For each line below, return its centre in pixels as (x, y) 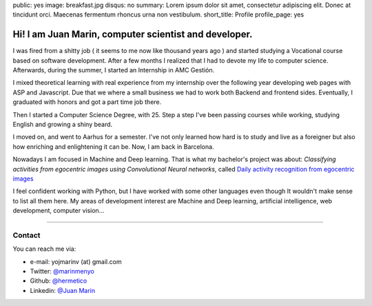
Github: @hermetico (59, 281)
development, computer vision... (59, 211)
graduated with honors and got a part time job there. (87, 102)
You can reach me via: (44, 249)
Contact (27, 235)
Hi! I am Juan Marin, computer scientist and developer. (133, 34)
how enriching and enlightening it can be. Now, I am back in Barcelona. (113, 146)
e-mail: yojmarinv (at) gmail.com (76, 261)
